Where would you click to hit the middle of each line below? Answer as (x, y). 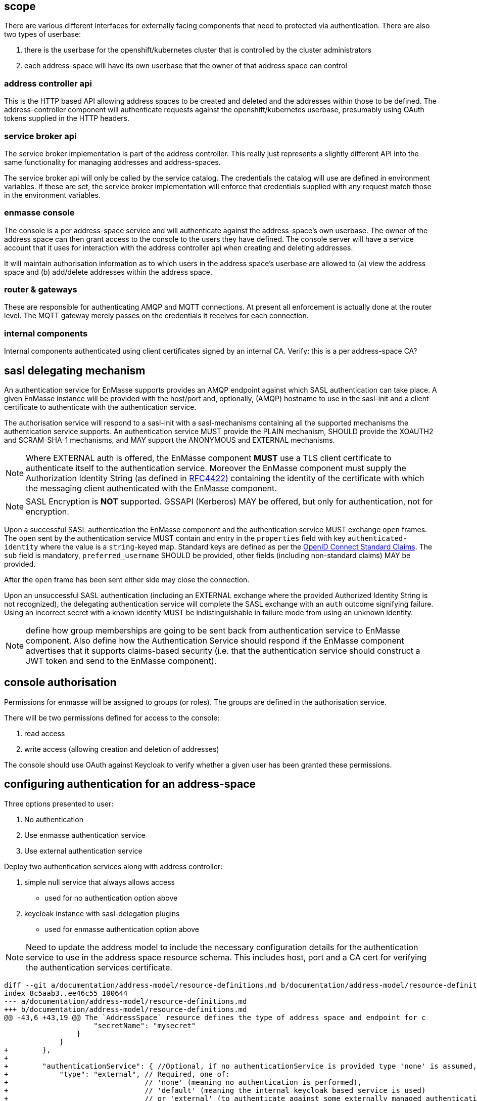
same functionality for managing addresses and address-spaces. (112, 162)
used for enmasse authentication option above (122, 929)
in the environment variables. (52, 195)
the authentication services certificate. (99, 967)
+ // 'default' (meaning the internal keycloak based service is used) (215, 1090)
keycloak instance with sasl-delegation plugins (102, 913)
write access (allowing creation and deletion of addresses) (122, 749)
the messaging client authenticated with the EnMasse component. (151, 489)
